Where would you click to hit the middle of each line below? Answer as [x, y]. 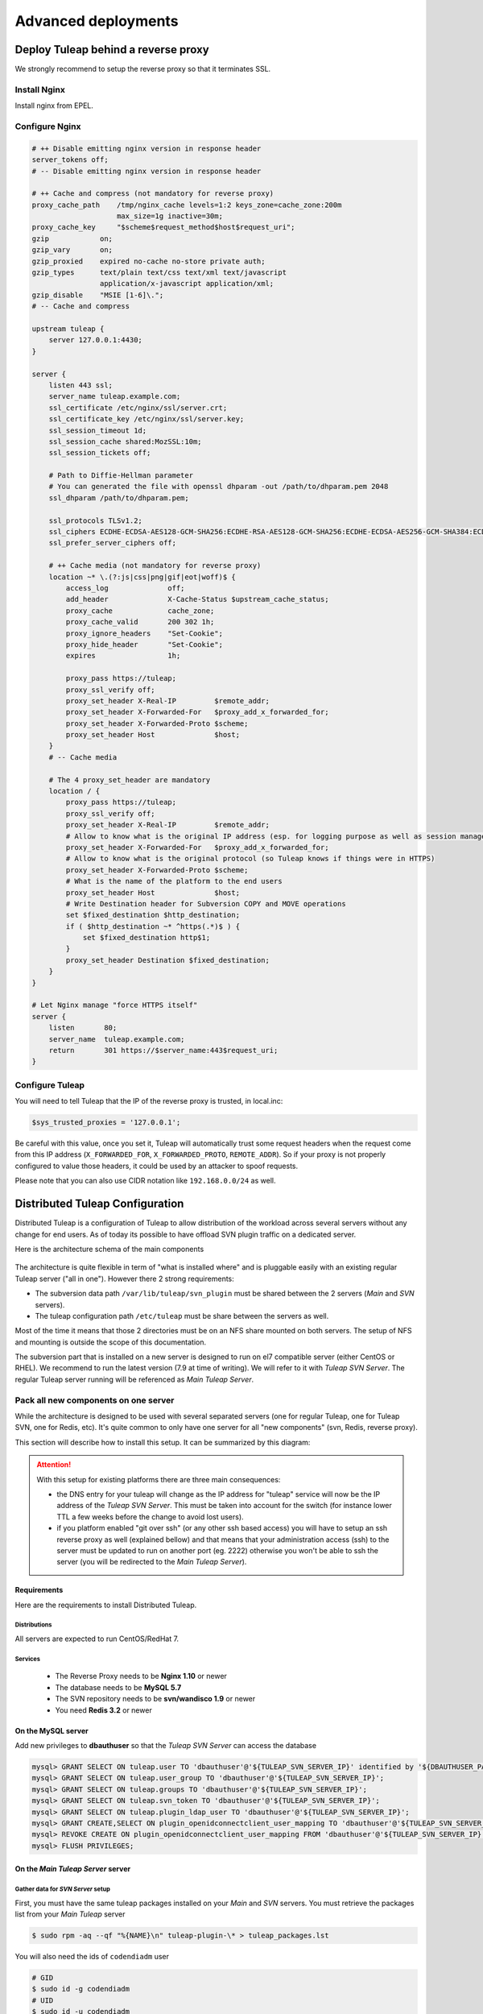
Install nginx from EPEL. [54, 106]
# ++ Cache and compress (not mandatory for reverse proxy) [153, 194]
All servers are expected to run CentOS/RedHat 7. [97, 1639]
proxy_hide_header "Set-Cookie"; [144, 644]
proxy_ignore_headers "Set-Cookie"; [144, 633]
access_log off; [125, 588]
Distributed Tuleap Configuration [99, 1204]
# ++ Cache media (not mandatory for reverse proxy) [155, 566]
